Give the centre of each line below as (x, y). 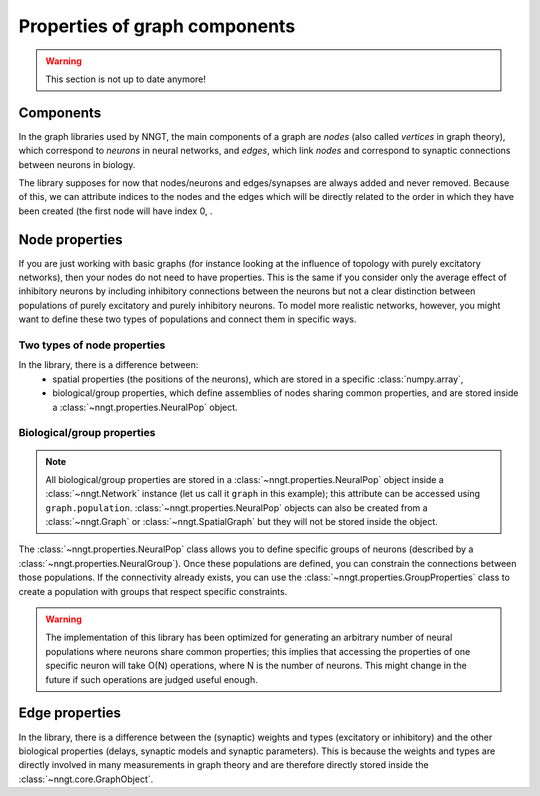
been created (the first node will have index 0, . (115, 211)
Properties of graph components (157, 26)
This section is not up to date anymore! (126, 79)
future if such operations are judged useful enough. (152, 679)
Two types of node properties (92, 345)
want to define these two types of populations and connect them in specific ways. (187, 319)
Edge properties (70, 713)
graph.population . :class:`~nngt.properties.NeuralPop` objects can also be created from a (237, 507)
